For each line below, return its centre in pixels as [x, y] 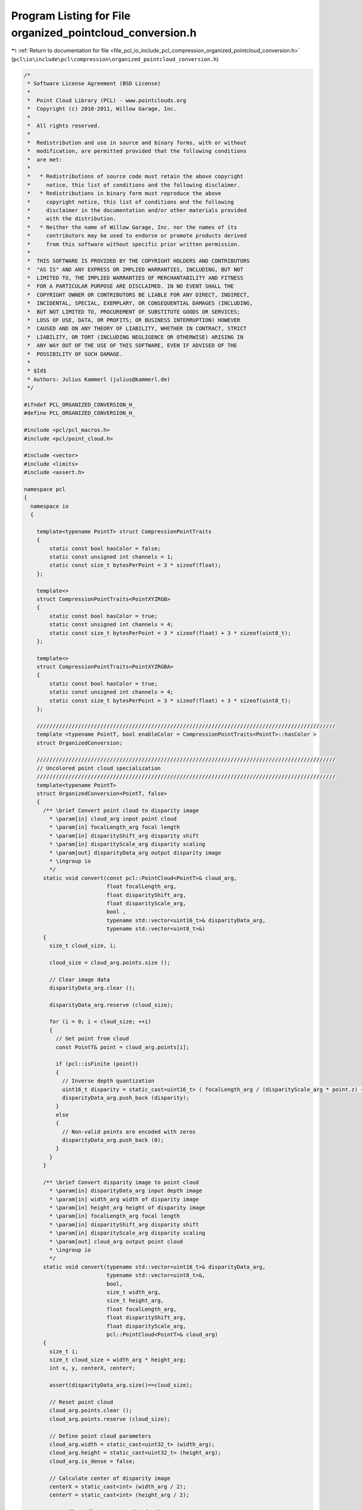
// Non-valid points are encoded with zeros [129, 1132]
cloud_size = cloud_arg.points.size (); [110, 962]
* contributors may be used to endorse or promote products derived [137, 236]
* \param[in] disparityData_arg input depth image [125, 1191]
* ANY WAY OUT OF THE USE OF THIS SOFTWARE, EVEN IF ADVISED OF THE [132, 345]
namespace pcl [45, 489]
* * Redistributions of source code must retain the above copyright [135, 176]
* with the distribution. [72, 219]
